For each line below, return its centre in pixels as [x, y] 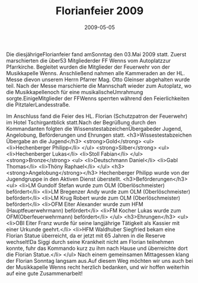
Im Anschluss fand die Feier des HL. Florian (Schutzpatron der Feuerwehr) [97, 116]
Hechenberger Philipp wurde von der [144, 172]
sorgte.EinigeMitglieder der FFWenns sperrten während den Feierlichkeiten [98, 98]
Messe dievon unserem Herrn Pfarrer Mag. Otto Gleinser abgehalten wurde [98, 79]
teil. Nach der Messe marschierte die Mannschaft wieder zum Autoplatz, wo [99, 86]
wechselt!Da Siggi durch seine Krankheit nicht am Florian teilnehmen [90, 242]
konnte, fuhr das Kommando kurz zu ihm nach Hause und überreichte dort [97, 248]
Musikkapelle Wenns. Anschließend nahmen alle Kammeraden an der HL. [95, 73]
